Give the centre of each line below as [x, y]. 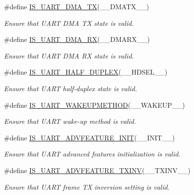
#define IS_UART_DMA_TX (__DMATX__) [77, 6]
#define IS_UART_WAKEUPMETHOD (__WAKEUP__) [95, 105]
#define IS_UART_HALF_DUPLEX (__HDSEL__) [86, 72]
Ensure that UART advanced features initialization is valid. [92, 154]
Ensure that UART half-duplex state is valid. [70, 88]
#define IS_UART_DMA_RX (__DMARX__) [77, 39]
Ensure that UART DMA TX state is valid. [69, 23]
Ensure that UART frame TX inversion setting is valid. [87, 186]
